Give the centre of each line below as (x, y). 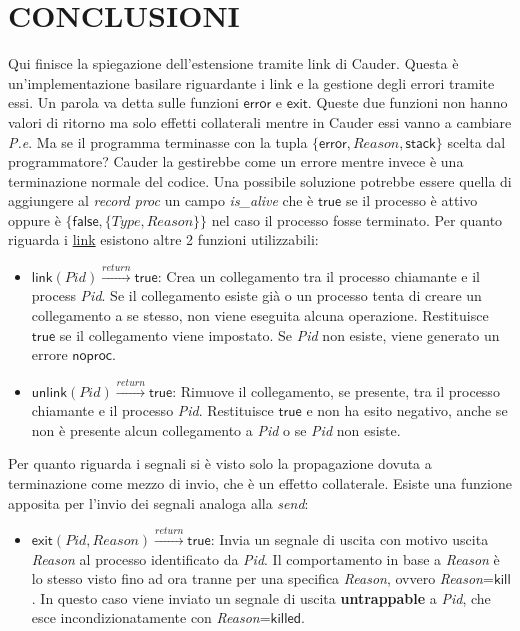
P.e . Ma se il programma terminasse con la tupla (158, 141)
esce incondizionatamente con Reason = (151, 617)
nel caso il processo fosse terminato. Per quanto (357, 219)
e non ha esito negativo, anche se (407, 410)
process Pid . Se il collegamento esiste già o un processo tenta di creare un (256, 295)
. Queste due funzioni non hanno (407, 102)
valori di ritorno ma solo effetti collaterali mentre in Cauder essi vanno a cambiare (260, 121)
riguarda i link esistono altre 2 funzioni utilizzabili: (163, 239)
